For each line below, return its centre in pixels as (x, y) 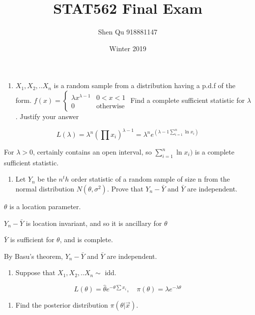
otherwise (110, 106)
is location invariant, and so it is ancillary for (94, 223)
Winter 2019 (128, 48)
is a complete (214, 152)
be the (47, 179)
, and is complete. (86, 239)
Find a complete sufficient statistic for (188, 100)
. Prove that (125, 188)
